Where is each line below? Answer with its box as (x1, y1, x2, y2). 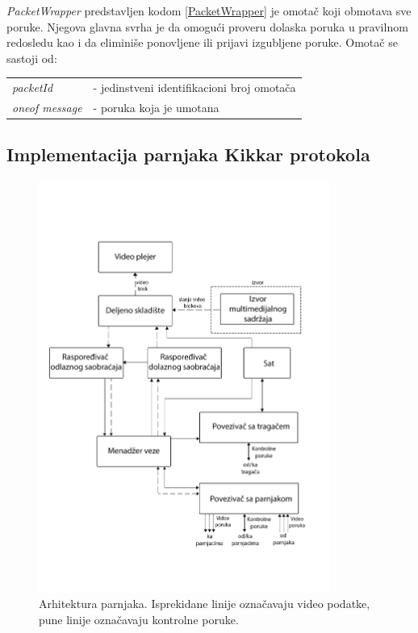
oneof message (12, 98, 82, 115)
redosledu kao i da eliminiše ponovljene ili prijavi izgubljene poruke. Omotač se (6, 34, 398, 51)
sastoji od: (6, 49, 57, 66)
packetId (12, 79, 53, 96)
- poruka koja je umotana (93, 98, 219, 115)
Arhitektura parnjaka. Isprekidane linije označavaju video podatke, (39, 595, 370, 612)
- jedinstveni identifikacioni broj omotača (93, 79, 296, 96)
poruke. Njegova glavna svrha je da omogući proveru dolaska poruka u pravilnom (6, 18, 408, 35)
